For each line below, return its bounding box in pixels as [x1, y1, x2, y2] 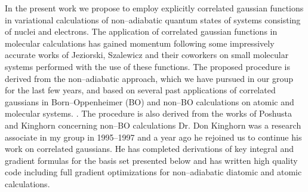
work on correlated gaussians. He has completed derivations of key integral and [5, 142, 294, 155]
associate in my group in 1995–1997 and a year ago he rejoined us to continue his [5, 130, 302, 143]
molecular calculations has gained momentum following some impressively [5, 36, 275, 49]
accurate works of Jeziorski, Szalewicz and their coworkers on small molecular [5, 48, 289, 61]
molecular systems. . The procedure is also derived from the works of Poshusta [5, 107, 292, 120]
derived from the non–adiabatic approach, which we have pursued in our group [5, 72, 293, 84]
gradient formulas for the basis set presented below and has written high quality [5, 154, 298, 166]
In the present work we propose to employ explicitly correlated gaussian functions [5, 2, 304, 14]
